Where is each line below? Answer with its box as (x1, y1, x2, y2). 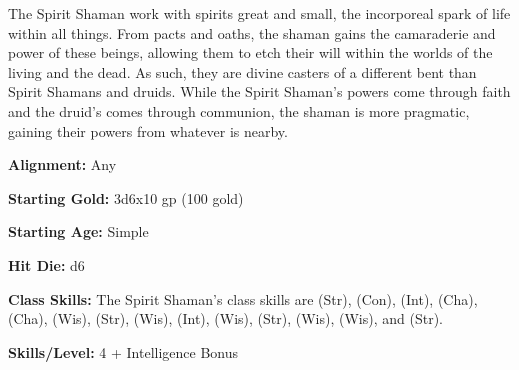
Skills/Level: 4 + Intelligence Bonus (8, 341, 239, 362)
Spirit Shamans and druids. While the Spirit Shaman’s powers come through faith (8, 81, 511, 102)
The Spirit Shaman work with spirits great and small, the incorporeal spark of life (8, 3, 511, 23)
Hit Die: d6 (8, 254, 85, 275)
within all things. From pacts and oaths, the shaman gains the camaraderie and (8, 22, 496, 43)
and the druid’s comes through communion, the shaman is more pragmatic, (8, 100, 470, 121)
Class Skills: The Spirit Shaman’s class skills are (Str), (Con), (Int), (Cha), (8, 288, 478, 309)
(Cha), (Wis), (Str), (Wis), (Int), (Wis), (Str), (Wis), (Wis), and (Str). (8, 308, 443, 329)
